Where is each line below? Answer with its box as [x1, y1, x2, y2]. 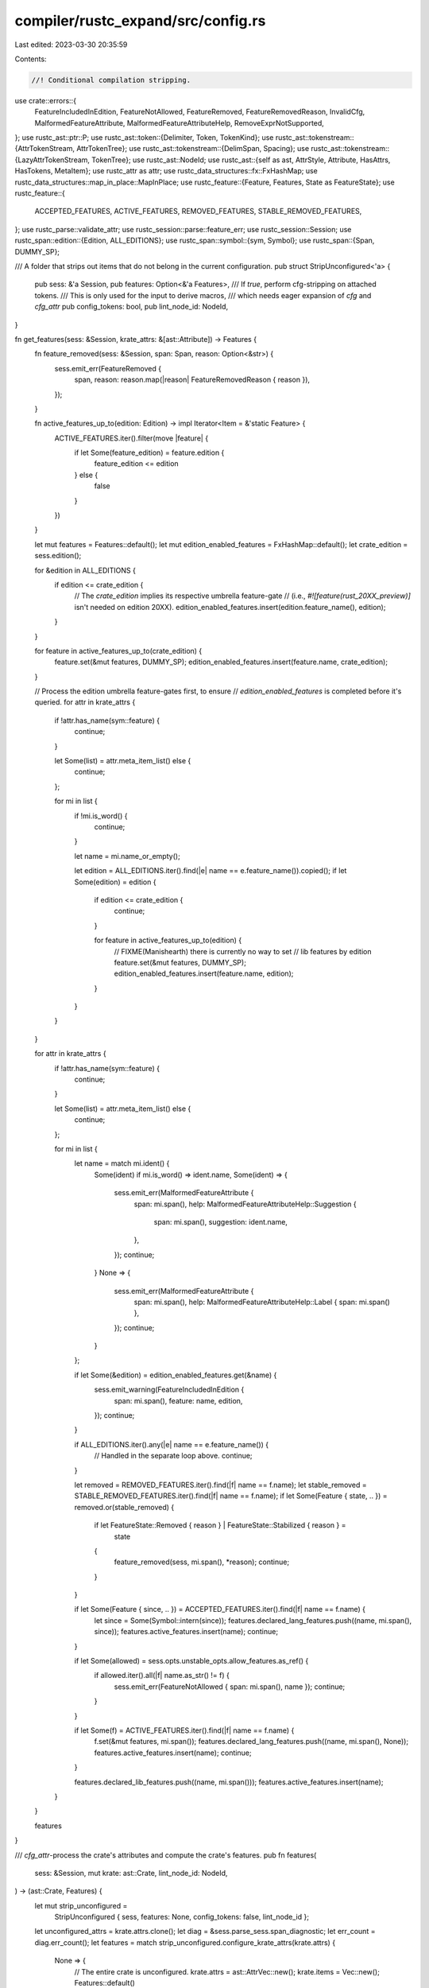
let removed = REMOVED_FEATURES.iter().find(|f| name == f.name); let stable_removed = [74, 1480, 367, 1489]
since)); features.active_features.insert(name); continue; [94, 1627, 278, 1637]
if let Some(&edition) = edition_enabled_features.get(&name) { [74, 1370, 277, 1380]
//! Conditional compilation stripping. [31, 76, 191, 84]
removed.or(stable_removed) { [74, 1502, 175, 1512]
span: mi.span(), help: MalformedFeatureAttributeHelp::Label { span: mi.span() [133, 1297, 391, 1307]
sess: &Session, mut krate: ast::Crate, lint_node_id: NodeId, [34, 1868, 228, 1877]
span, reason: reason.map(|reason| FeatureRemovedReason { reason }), [74, 375, 310, 385]
